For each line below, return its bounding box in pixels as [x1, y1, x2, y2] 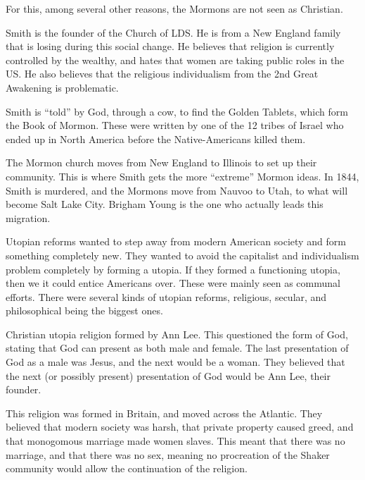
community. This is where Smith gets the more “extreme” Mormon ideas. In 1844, [6, 168, 359, 183]
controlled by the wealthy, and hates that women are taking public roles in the [6, 52, 345, 67]
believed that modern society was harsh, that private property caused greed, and [6, 419, 354, 434]
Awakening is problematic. [6, 80, 119, 94]
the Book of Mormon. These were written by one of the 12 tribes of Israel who [6, 118, 344, 133]
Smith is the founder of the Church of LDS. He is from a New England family [6, 25, 341, 39]
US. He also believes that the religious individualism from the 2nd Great [6, 66, 319, 81]
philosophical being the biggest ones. [6, 303, 163, 318]
